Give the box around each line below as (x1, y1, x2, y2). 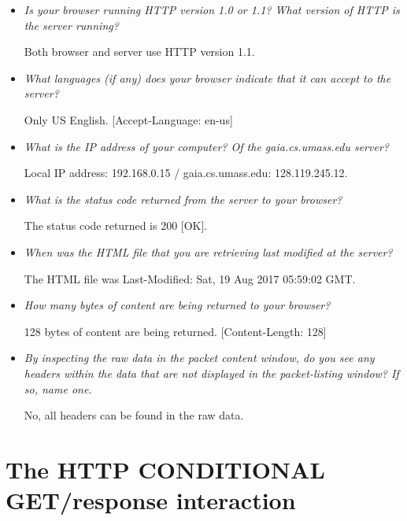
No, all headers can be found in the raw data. (24, 407, 244, 423)
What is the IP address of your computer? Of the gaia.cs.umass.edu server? (24, 138, 389, 154)
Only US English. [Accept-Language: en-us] (24, 111, 233, 127)
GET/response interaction (6, 484, 296, 516)
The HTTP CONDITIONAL (6, 453, 325, 485)
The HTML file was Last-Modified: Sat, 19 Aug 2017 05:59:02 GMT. (24, 270, 356, 286)
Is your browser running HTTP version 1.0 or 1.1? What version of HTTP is (24, 2, 400, 17)
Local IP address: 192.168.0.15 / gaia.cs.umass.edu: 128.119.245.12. (24, 164, 348, 181)
